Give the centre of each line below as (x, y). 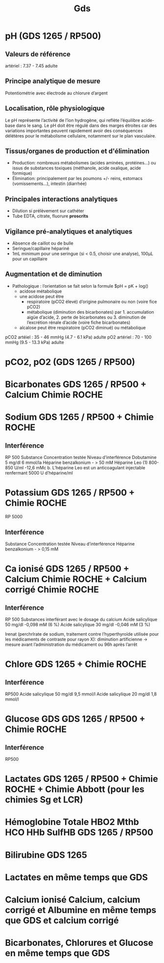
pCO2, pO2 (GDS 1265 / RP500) (70, 362)
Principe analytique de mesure (53, 81)
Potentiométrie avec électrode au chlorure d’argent (56, 93)
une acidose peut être (42, 296)
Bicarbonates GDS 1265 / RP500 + (76, 384)
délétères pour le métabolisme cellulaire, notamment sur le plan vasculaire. (81, 136)
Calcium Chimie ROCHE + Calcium (76, 579)
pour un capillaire (30, 259)
